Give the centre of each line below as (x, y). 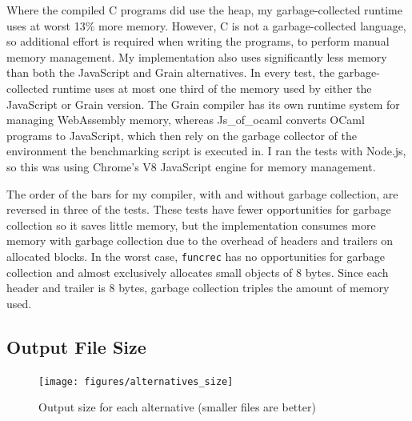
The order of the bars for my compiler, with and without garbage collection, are (202, 193)
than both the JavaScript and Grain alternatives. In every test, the (171, 72)
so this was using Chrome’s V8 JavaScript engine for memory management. (191, 166)
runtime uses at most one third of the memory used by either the (212, 88)
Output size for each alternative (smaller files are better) (177, 407)
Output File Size (76, 346)
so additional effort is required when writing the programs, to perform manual (198, 41)
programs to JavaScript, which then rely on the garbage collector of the (182, 135)
